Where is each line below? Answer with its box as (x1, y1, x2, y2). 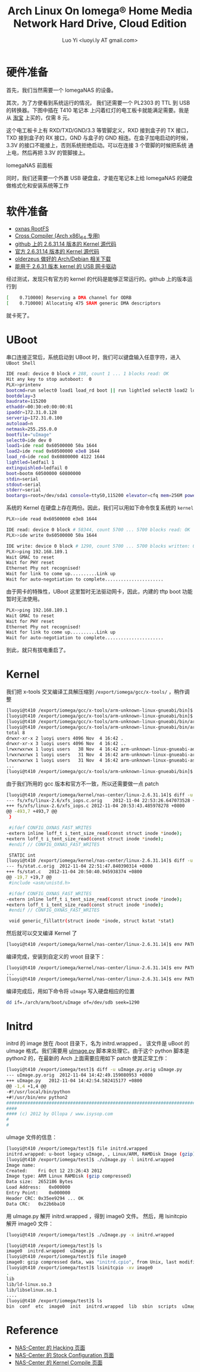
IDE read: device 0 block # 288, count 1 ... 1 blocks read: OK (6, 371, 169, 377)
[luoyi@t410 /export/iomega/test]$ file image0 (6, 1253, 127, 1260)
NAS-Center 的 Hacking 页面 (14, 1344, 85, 1351)
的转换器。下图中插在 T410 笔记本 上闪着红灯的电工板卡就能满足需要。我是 (6, 106, 189, 114)
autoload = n (6, 420, 33, 427)
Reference (6, 1324, 58, 1337)
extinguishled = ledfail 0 (6, 465, 68, 471)
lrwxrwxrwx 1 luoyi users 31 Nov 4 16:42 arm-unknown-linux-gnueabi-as (6, 758, 196, 763)
